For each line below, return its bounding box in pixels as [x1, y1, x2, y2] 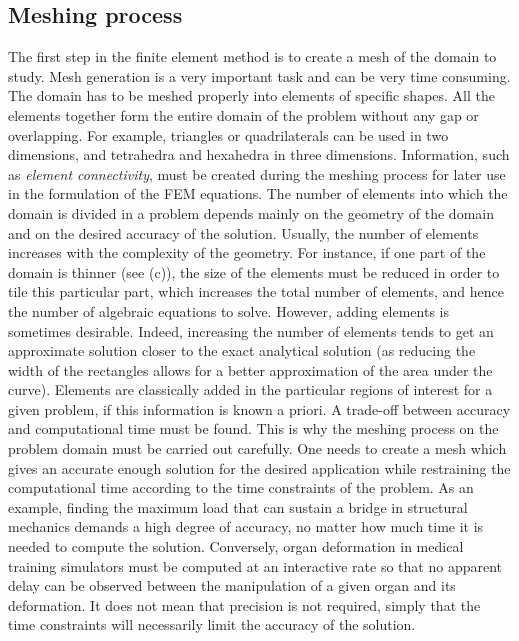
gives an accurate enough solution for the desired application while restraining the [8, 457, 511, 478]
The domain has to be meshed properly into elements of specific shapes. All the [8, 85, 496, 106]
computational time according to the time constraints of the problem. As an [8, 477, 474, 498]
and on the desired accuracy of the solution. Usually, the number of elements [8, 222, 479, 243]
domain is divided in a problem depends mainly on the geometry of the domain [8, 202, 494, 223]
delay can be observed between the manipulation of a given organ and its [8, 575, 456, 596]
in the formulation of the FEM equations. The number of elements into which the [8, 183, 508, 204]
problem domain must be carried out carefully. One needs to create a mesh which [8, 438, 507, 459]
